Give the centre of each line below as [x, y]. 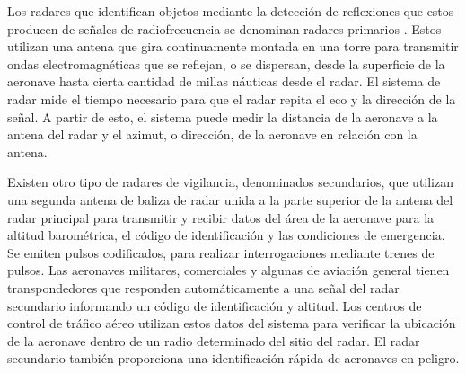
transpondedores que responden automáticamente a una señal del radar [203, 287]
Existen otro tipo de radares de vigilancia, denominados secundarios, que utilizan [230, 182]
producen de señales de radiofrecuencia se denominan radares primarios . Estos [224, 28]
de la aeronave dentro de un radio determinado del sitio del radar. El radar [214, 340]
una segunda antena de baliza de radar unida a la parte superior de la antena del [230, 199]
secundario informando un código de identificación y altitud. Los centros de [215, 305]
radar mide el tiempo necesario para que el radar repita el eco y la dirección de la [232, 98]
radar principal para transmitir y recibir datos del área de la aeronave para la [221, 217]
